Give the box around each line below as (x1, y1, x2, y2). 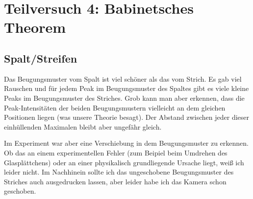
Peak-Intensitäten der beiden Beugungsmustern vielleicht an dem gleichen (4, 102, 226, 112)
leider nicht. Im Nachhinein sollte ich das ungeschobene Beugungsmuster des (4, 167, 234, 177)
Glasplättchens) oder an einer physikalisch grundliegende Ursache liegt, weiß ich (4, 157, 244, 167)
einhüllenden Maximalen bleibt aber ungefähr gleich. (4, 121, 162, 132)
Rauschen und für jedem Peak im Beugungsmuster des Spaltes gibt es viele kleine (4, 83, 249, 93)
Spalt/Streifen (4, 50, 77, 66)
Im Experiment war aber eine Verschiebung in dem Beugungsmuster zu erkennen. (4, 138, 249, 148)
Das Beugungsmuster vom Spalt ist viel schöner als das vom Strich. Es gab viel (4, 73, 242, 84)
